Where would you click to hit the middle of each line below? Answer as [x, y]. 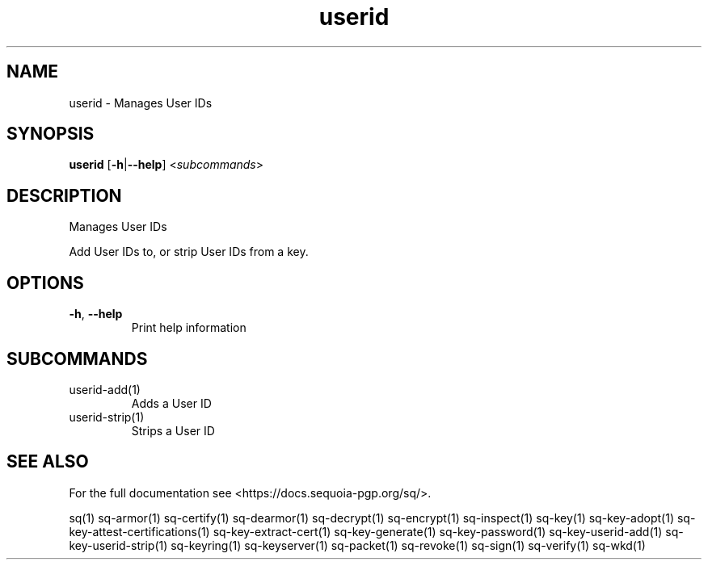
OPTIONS [45, 283]
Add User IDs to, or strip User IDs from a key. [189, 252]
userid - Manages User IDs [141, 103]
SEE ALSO [48, 462]
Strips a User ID [173, 430]
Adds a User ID [171, 403]
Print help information [189, 328]
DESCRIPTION [64, 195]
